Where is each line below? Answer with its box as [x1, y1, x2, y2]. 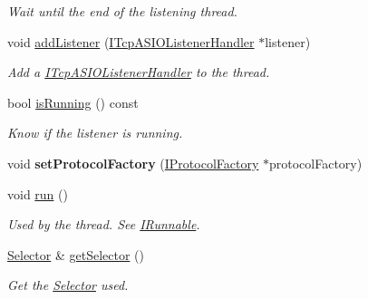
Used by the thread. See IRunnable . [7, 215, 200, 234]
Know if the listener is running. [7, 123, 183, 142]
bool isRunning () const [7, 92, 139, 111]
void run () [7, 184, 68, 203]
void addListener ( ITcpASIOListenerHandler [7, 32, 255, 51]
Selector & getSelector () [7, 245, 144, 264]
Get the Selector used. [7, 275, 129, 294]
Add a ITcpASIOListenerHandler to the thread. [7, 63, 270, 82]
